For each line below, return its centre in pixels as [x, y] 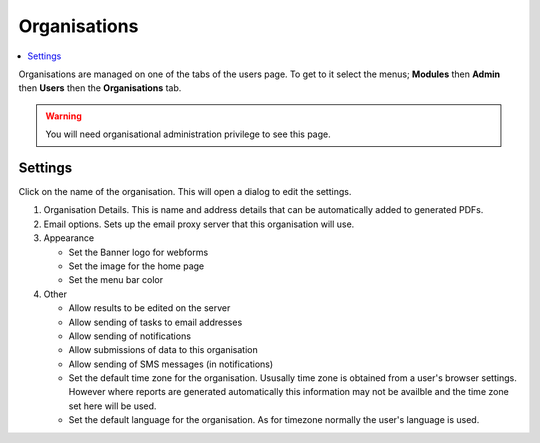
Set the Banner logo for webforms [138, 252]
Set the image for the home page [136, 266]
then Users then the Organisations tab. [100, 88]
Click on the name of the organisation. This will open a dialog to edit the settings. [185, 192]
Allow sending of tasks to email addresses [155, 322]
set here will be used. [112, 406]
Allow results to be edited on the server [149, 308]
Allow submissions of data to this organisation [163, 350]
